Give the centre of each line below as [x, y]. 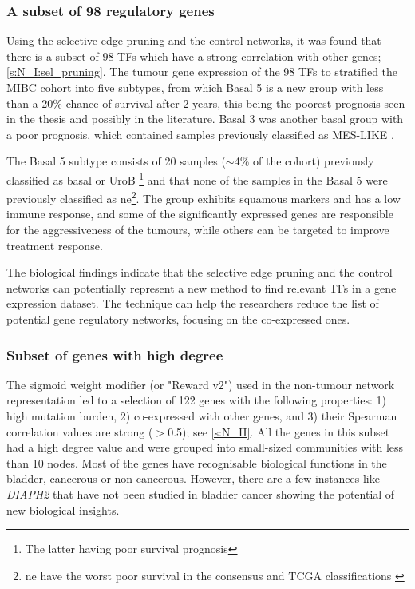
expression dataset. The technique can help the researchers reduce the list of [193, 303]
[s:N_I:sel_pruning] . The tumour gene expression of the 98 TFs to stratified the [202, 72]
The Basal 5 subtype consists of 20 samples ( [116, 161]
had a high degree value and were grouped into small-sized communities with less [205, 447]
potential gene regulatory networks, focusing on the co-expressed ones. [178, 319]
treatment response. [55, 245]
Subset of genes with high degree [115, 354]
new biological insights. [63, 509]
